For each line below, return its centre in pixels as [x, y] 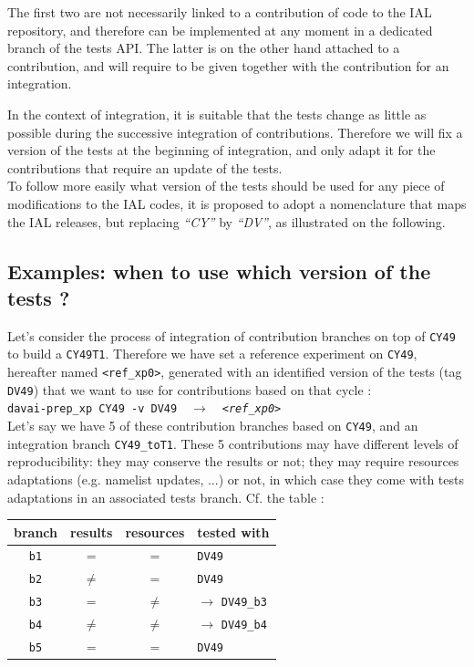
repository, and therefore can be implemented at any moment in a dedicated [220, 30]
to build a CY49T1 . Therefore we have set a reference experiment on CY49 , [212, 354]
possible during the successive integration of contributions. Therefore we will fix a [235, 132]
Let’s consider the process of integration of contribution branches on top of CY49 [232, 335]
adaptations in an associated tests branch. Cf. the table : [166, 497]
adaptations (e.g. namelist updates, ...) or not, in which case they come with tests [236, 479]
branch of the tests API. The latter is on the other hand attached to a [204, 48]
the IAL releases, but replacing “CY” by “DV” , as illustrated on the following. [227, 221]
